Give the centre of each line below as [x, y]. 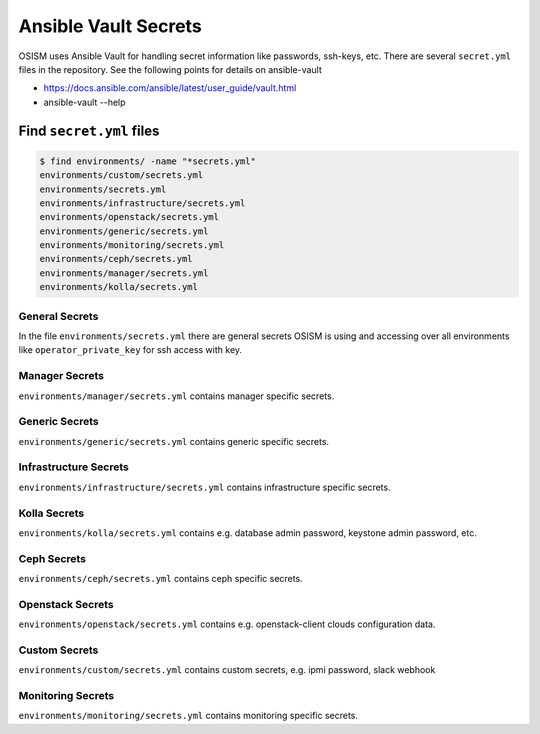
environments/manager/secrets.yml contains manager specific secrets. [176, 396]
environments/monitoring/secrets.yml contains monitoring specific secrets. [188, 716]
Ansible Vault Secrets [110, 26]
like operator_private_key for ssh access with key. [130, 350]
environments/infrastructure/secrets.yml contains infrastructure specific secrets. [204, 487]
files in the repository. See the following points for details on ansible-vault [170, 69]
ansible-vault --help [84, 102]
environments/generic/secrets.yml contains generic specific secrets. [174, 441]
